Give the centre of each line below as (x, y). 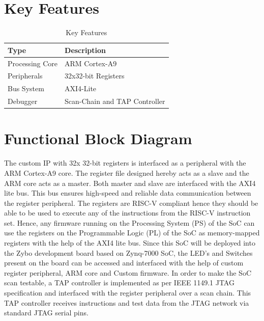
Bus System (26, 88)
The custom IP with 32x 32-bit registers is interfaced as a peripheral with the (125, 163)
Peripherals (25, 76)
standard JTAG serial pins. (46, 313)
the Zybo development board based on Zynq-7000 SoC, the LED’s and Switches (128, 252)
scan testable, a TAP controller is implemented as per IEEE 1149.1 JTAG (119, 283)
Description (85, 50)
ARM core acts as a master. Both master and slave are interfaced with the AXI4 (130, 183)
